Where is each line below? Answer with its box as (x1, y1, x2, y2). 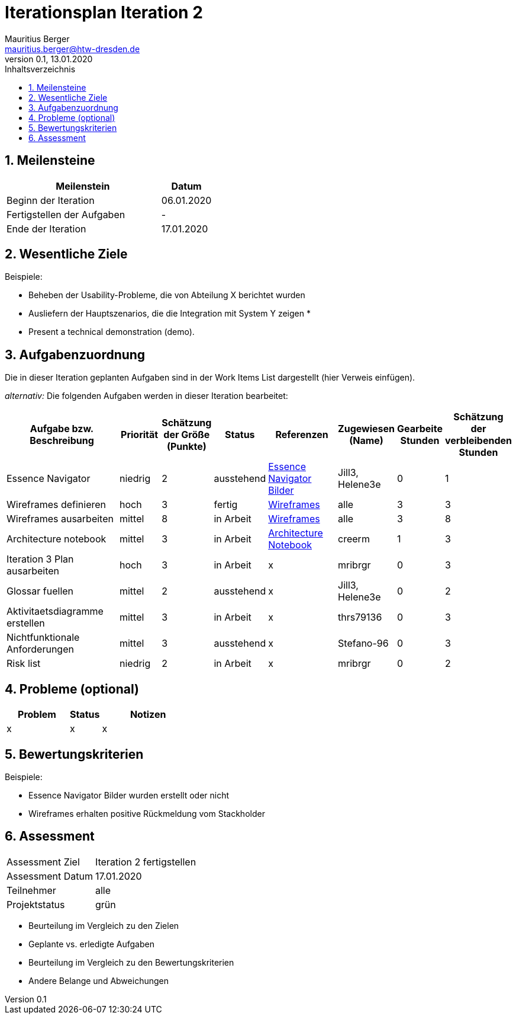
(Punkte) (166, 440, 207, 453)
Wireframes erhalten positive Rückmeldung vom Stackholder (28, 808, 265, 819)
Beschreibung (30, 435, 94, 447)
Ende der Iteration (7, 222, 86, 235)
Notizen (130, 708, 166, 721)
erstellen (7, 617, 45, 630)
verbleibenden (444, 435, 512, 447)
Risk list (7, 657, 41, 670)
